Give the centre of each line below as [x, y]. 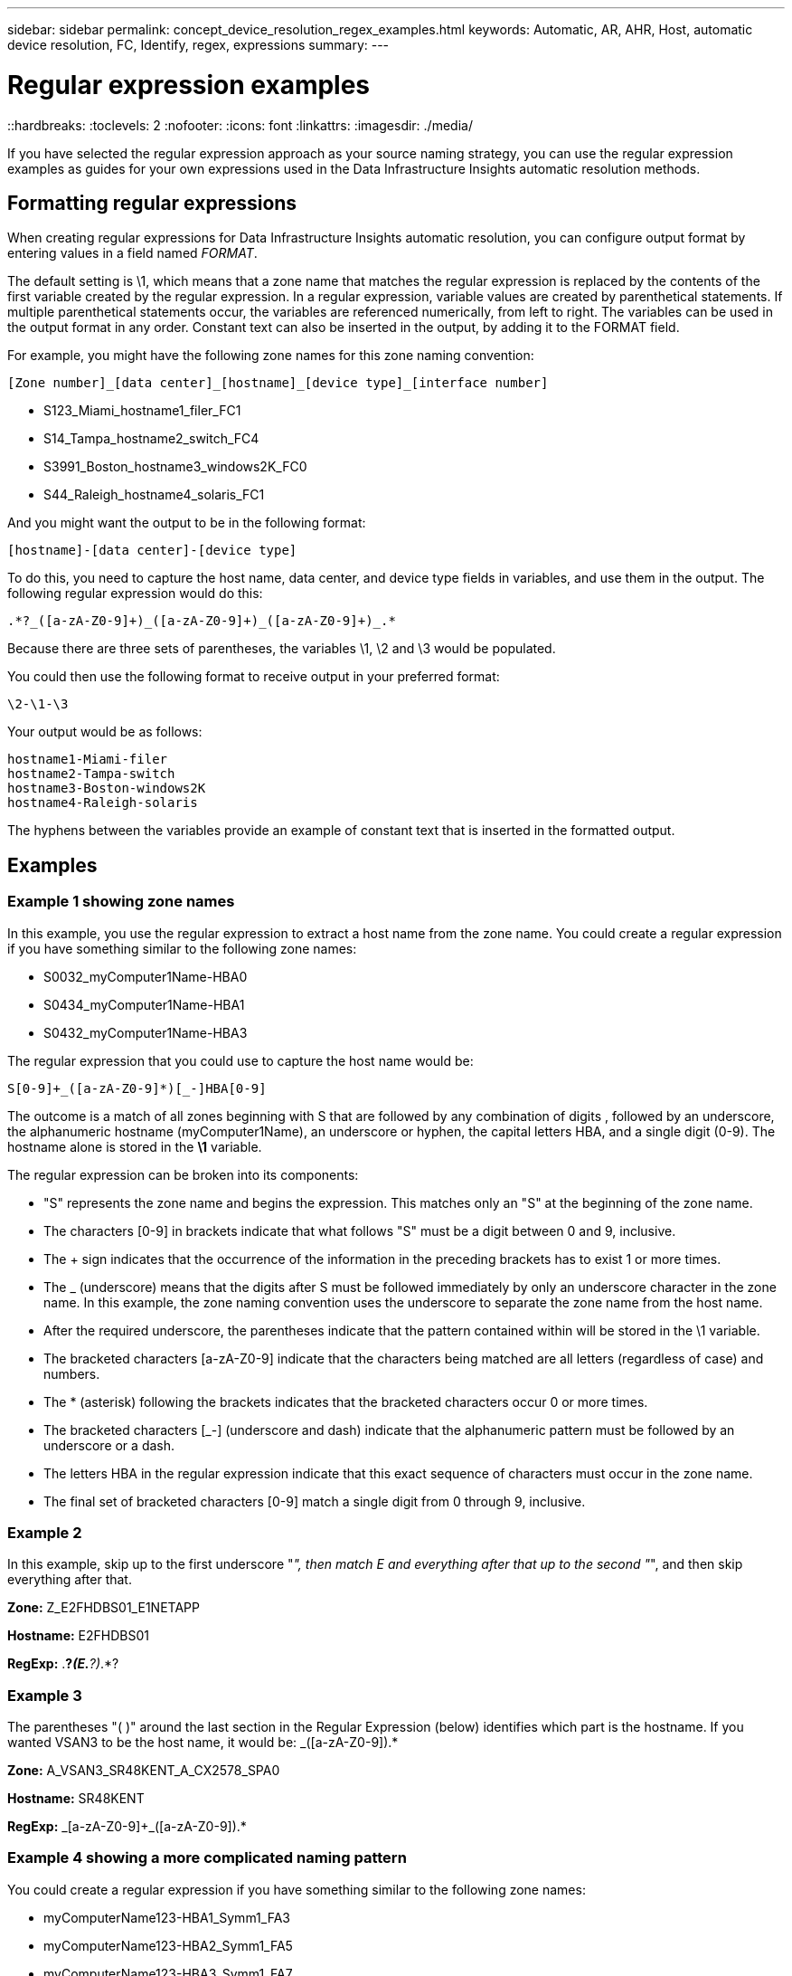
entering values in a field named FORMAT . [132, 253]
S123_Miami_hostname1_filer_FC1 [142, 411]
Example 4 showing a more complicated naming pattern [207, 1858]
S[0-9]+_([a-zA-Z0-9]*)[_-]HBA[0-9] [137, 1088]
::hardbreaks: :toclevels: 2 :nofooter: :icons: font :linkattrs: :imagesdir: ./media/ [240, 125]
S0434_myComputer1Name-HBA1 [144, 1004]
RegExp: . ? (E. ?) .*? [63, 1664]
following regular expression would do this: [135, 594]
